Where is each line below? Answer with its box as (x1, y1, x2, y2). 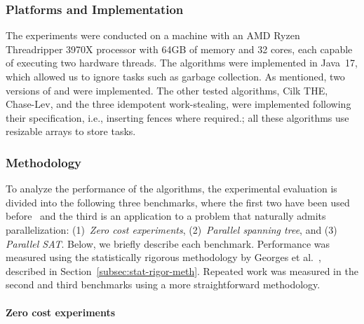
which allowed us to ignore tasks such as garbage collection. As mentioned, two (6, 69, 345, 83)
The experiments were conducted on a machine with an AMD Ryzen (6, 28, 300, 43)
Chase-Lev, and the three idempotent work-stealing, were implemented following (6, 97, 351, 111)
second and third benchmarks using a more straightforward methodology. (6, 277, 321, 292)
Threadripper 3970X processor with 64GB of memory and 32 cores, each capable (6, 41, 353, 56)
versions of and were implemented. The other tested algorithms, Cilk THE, (6, 83, 328, 97)
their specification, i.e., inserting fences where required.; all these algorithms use (6, 110, 349, 125)
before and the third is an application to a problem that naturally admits (6, 209, 326, 223)
